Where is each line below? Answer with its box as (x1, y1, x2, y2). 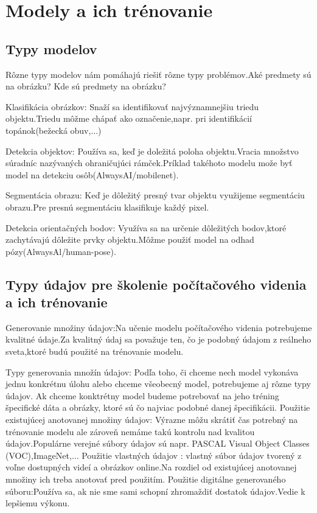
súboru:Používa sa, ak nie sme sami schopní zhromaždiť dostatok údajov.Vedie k (5, 484, 305, 497)
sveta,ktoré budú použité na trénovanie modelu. (5, 345, 184, 358)
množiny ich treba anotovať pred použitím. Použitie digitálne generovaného (5, 473, 286, 486)
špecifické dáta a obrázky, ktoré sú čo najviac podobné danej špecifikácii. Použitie (5, 401, 310, 414)
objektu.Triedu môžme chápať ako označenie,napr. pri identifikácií (5, 112, 252, 125)
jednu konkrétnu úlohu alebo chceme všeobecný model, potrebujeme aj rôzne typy (5, 377, 311, 390)
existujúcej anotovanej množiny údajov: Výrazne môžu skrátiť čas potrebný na (5, 413, 298, 426)
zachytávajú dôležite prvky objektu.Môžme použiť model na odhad (5, 233, 254, 246)
